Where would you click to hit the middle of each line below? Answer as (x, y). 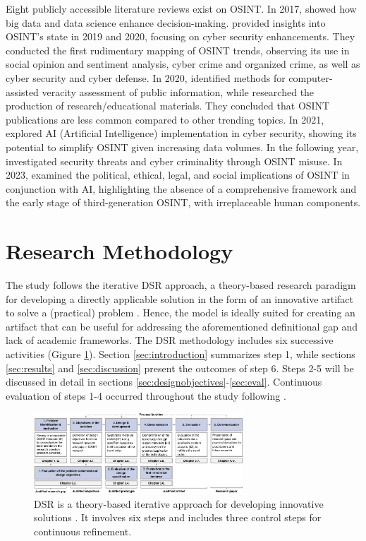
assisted (22, 91)
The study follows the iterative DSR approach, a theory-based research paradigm (181, 285)
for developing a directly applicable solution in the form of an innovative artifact (180, 298)
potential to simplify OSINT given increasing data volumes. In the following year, (182, 147)
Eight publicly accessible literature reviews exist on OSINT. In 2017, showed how (181, 8)
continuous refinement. (83, 531)
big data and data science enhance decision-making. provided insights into (166, 22)
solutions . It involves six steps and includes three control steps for (178, 517)
